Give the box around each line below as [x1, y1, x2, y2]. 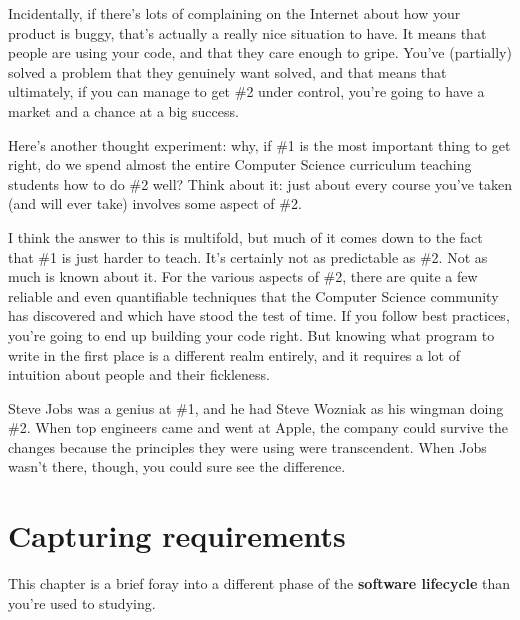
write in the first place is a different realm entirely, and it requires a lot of [8, 344, 460, 365]
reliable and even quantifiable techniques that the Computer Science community [8, 285, 499, 306]
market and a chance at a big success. [8, 100, 239, 121]
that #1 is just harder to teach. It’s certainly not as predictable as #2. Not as [8, 246, 488, 267]
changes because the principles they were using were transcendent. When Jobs [8, 436, 487, 457]
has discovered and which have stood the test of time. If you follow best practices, [8, 305, 510, 326]
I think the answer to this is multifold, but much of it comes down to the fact [8, 226, 483, 247]
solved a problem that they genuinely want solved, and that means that [8, 61, 447, 82]
